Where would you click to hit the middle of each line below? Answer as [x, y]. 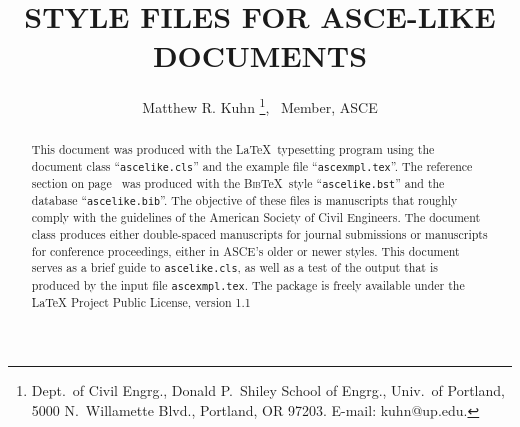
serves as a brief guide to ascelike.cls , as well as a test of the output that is [234, 267]
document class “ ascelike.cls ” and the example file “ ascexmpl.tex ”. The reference [252, 166]
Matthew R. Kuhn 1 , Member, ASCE [260, 105]
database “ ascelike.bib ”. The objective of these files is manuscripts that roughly [244, 200]
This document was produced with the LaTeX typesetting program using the [233, 149]
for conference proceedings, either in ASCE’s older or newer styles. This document [245, 250]
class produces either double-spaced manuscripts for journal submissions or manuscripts [259, 234]
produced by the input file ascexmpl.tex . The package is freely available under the [248, 284]
